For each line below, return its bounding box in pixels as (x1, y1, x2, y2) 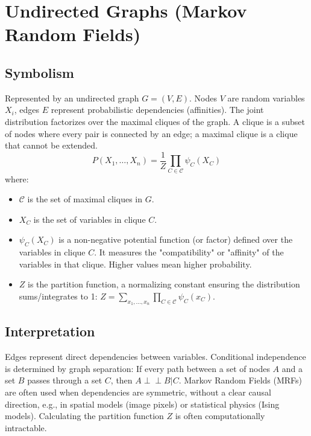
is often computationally (175, 409, 265, 422)
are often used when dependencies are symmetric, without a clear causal (5, 386, 271, 399)
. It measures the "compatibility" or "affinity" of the (94, 246, 284, 258)
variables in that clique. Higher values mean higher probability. (19, 257, 252, 270)
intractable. (5, 421, 47, 434)
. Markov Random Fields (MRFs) (178, 374, 303, 386)
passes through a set (27, 374, 102, 386)
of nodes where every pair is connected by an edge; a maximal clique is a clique (5, 127, 298, 139)
